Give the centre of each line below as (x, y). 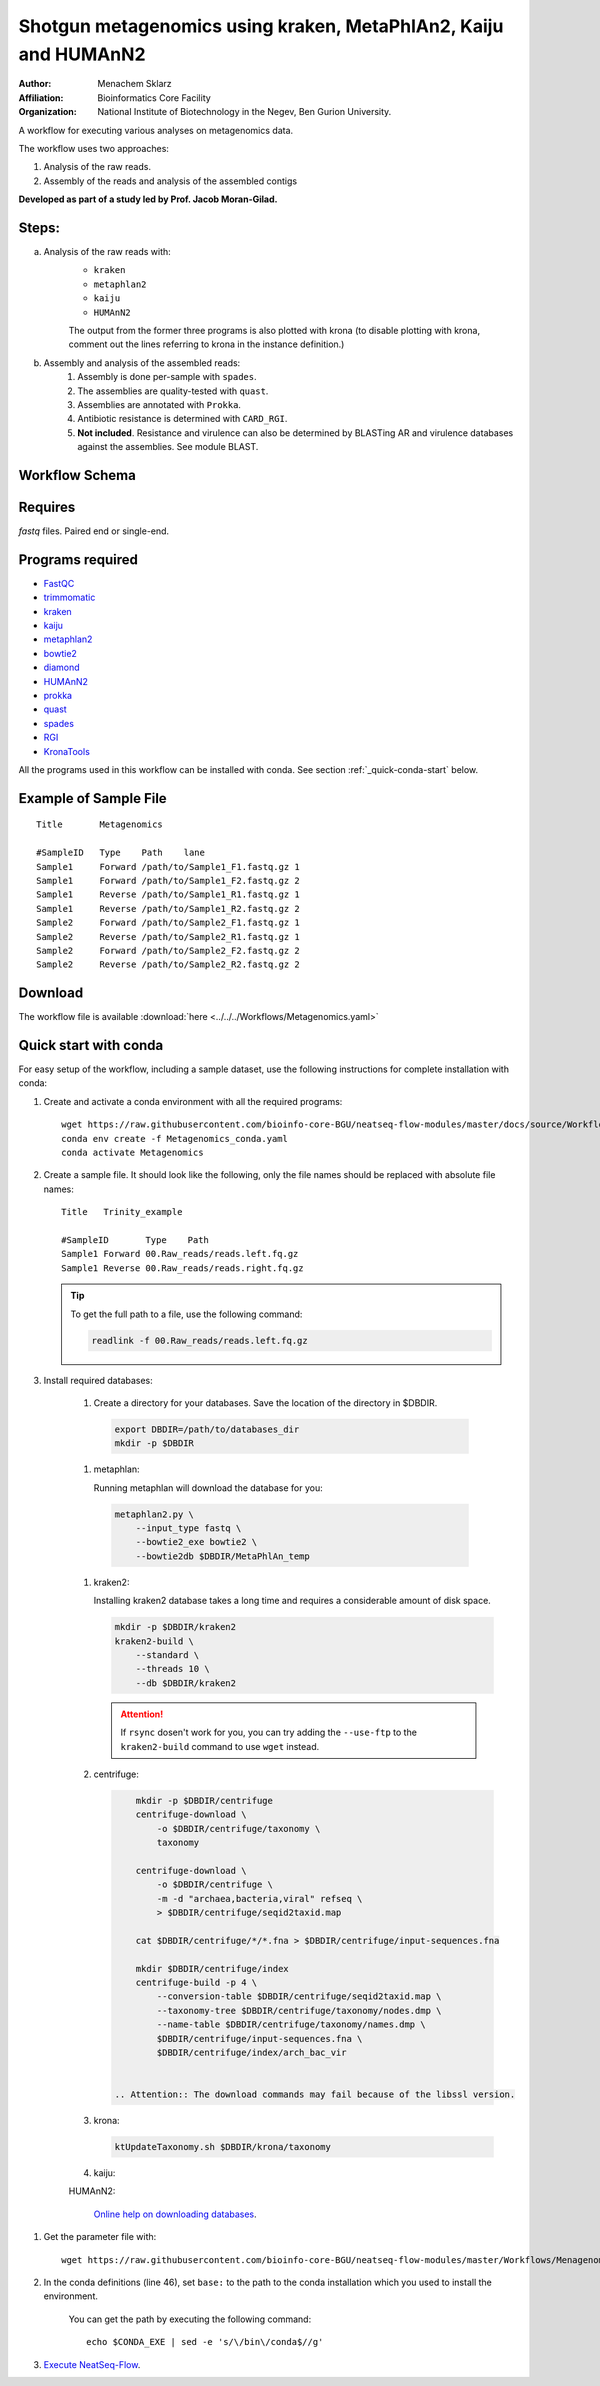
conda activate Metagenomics (132, 1153)
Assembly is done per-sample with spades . (167, 377)
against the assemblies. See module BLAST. (168, 447)
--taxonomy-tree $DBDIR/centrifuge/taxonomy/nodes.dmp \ (299, 2010)
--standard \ (167, 1654)
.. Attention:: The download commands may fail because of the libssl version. (315, 2094)
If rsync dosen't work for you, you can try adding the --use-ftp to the (268, 1732)
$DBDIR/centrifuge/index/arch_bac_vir (251, 2052)
